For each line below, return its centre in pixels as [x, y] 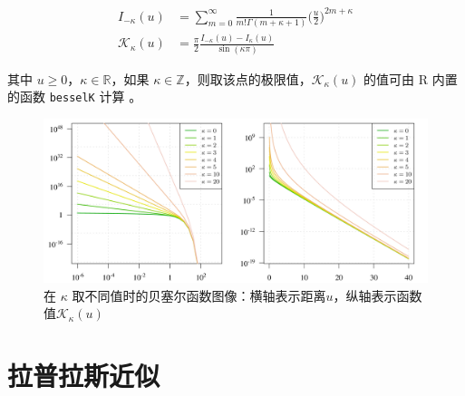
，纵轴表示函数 [378, 295]
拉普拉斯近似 [84, 376]
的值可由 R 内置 [411, 78]
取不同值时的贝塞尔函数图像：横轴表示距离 [199, 295]
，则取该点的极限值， [248, 78]
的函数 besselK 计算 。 [75, 97]
